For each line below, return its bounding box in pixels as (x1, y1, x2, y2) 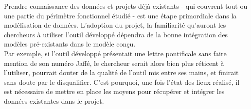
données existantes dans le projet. (4, 95, 104, 106)
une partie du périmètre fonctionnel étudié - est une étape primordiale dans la (4, 10, 237, 20)
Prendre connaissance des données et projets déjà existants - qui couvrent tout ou (4, 1, 248, 11)
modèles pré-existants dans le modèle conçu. (4, 39, 136, 49)
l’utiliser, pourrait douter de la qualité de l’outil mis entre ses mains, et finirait (4, 67, 239, 78)
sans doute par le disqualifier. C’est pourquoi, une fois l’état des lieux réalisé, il (4, 77, 240, 87)
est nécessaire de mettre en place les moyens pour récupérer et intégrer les (4, 86, 225, 96)
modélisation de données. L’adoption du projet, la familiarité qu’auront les (4, 20, 226, 30)
